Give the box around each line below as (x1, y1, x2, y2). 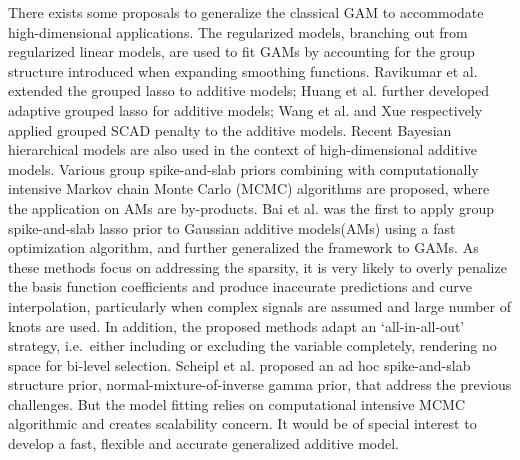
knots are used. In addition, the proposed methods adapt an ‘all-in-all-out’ (8, 315, 465, 336)
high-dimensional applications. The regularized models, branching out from (8, 21, 468, 42)
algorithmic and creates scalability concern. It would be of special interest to (8, 413, 477, 434)
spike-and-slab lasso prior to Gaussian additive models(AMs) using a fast (8, 217, 456, 238)
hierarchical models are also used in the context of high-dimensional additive (8, 139, 478, 160)
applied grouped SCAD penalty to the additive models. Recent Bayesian (8, 119, 452, 140)
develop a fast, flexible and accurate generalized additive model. (8, 433, 399, 454)
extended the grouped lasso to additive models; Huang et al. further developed (8, 80, 490, 101)
